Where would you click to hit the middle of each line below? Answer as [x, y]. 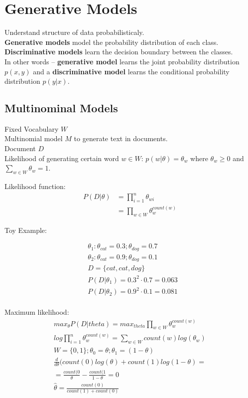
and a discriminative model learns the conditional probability [131, 71]
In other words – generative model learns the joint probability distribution [122, 61]
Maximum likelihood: [37, 312]
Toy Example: [26, 230]
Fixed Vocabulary [32, 128]
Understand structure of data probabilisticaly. [74, 32]
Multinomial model [34, 138]
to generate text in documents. [121, 138]
